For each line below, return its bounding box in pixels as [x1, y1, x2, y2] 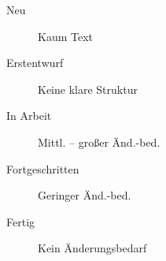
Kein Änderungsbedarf [38, 240, 147, 256]
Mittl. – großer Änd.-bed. [38, 133, 160, 150]
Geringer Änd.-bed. [38, 187, 131, 203]
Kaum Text [38, 28, 93, 44]
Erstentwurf [6, 54, 64, 71]
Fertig [6, 213, 35, 229]
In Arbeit [6, 107, 52, 124]
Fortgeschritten [6, 160, 79, 177]
